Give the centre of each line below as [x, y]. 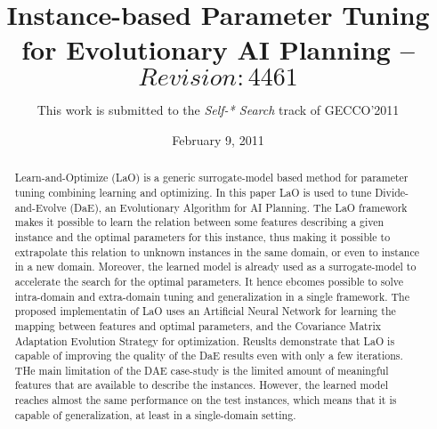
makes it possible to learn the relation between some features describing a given [199, 222]
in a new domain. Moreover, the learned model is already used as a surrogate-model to [215, 267]
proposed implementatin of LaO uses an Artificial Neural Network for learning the [205, 311]
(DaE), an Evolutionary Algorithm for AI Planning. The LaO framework [239, 207]
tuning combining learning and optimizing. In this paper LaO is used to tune [193, 192]
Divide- [392, 192]
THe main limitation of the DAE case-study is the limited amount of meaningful [202, 370]
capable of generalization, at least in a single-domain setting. [155, 414]
